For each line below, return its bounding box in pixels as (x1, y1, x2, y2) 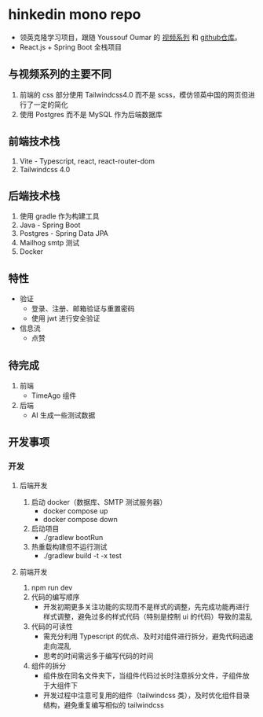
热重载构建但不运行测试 (31, 542, 108, 551)
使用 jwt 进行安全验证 (31, 314, 100, 323)
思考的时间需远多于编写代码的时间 (42, 651, 154, 660)
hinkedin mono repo (8, 6, 141, 24)
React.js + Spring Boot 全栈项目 (19, 42, 122, 52)
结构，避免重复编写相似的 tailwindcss (42, 700, 165, 709)
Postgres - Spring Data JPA (19, 229, 108, 238)
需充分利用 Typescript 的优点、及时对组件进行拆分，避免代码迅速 (42, 631, 254, 641)
